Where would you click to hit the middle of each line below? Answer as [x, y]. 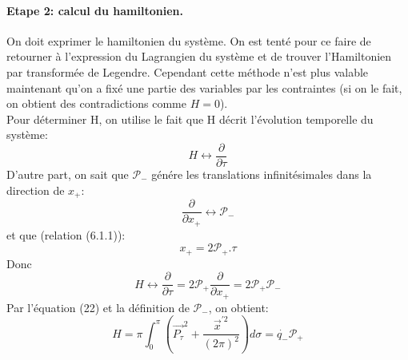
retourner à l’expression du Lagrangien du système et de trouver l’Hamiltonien [199, 56]
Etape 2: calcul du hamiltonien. [95, 10]
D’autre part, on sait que [68, 174]
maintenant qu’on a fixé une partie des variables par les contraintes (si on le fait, [204, 87]
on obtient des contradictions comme [96, 103]
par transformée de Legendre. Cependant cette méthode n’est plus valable [188, 71]
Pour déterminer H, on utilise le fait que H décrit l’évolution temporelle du [190, 119]
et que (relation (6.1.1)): [66, 234]
